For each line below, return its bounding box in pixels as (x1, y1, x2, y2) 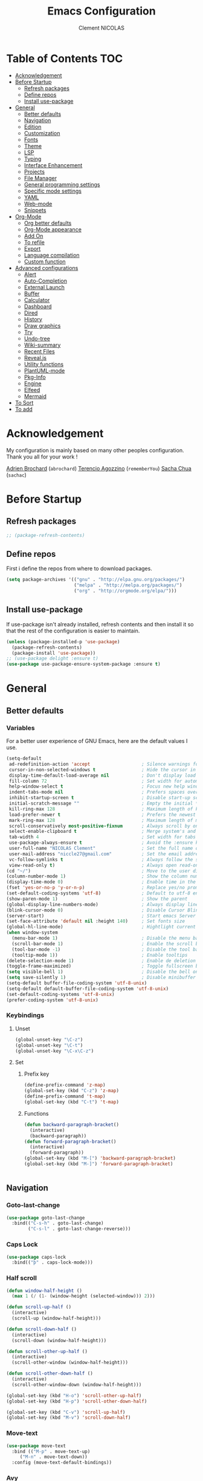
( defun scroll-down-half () (6, 1326, 77, 1332)
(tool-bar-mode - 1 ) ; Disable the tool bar (11, 946, 201, 953)
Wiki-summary (24, 341, 61, 349)
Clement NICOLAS (78, 24, 125, 31)
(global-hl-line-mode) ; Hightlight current (6, 924, 196, 930)
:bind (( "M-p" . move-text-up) (11, 1448, 91, 1454)
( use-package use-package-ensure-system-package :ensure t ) (6, 661, 161, 667)
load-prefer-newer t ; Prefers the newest (8, 811, 196, 818)
